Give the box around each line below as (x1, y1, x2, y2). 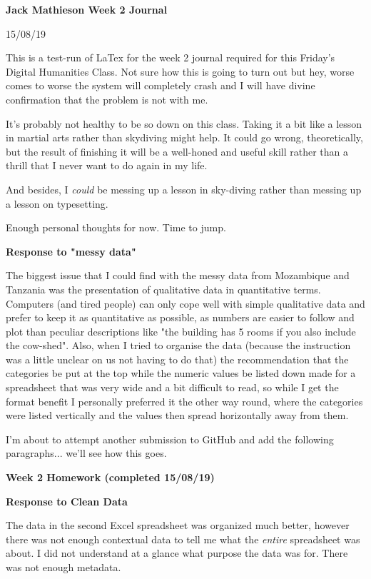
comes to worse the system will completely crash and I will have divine (6, 78, 315, 93)
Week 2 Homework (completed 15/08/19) (6, 470, 215, 485)
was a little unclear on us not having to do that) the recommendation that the (6, 351, 349, 366)
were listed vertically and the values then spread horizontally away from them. (6, 408, 349, 423)
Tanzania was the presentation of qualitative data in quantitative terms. (6, 281, 321, 296)
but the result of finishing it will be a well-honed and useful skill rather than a (6, 144, 348, 158)
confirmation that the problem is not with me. (6, 91, 208, 106)
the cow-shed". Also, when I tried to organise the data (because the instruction (6, 338, 351, 353)
